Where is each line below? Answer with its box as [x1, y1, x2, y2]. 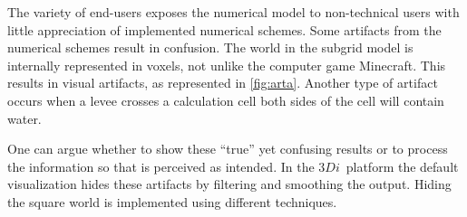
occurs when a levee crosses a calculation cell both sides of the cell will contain [7, 90, 444, 109]
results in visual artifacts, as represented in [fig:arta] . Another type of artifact [7, 73, 438, 92]
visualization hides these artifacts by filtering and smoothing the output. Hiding [7, 175, 452, 193]
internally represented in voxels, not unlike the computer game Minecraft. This [7, 55, 446, 74]
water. [7, 108, 42, 127]
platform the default [345, 156, 459, 175]
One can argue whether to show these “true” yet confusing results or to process [7, 139, 448, 158]
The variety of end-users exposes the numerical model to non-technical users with [7, 3, 460, 21]
